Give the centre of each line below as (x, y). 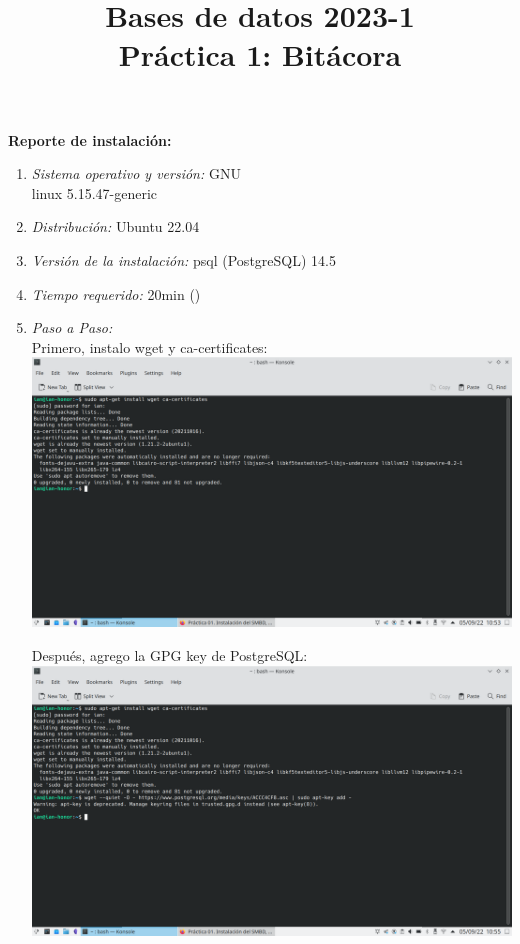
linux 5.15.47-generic (94, 192)
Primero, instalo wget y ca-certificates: (149, 346)
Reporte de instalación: (90, 139)
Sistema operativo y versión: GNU (136, 173)
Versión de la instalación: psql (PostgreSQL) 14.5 (183, 259)
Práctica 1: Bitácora (260, 54)
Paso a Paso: (72, 327)
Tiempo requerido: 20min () (116, 293)
